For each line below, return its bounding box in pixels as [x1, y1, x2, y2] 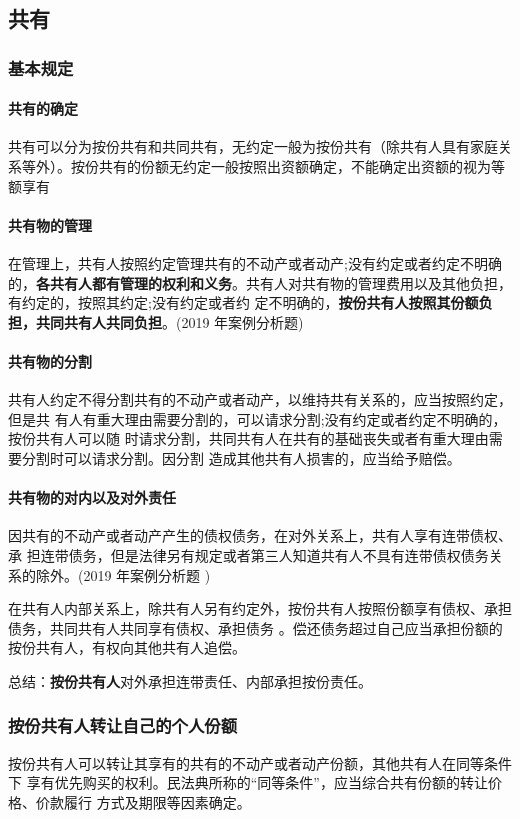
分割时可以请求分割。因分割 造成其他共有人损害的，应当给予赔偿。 [21, 447, 461, 468]
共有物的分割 [8, 350, 92, 371]
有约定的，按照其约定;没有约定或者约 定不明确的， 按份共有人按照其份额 [8, 292, 479, 313]
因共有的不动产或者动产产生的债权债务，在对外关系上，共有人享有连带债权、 [8, 525, 512, 546]
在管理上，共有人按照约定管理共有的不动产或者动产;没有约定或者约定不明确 [8, 253, 502, 273]
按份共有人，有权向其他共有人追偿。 [8, 637, 246, 658]
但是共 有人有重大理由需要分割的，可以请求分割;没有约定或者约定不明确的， [8, 408, 507, 429]
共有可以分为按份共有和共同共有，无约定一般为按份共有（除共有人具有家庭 [8, 136, 498, 157]
